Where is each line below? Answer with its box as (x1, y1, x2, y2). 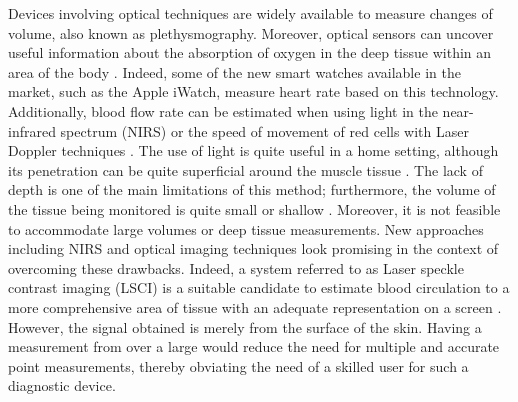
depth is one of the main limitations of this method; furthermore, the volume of (8, 179, 496, 200)
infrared (8, 120, 56, 141)
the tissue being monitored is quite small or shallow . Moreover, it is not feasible (8, 198, 501, 219)
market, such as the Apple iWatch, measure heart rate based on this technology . (8, 81, 499, 102)
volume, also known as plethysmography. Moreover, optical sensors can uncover (8, 22, 494, 43)
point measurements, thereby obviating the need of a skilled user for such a (8, 355, 469, 376)
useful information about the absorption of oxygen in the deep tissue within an (8, 42, 492, 63)
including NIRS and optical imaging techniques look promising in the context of (8, 238, 499, 259)
